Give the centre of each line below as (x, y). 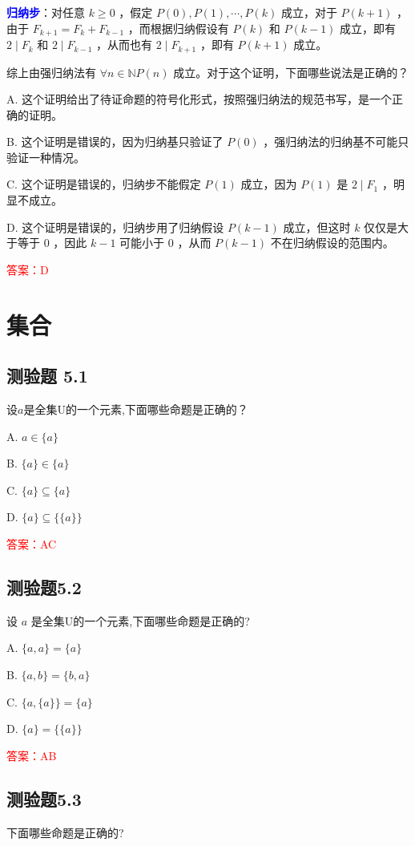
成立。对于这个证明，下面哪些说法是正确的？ (291, 72)
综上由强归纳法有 (51, 72)
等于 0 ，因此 (52, 243)
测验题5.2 (44, 587)
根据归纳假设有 (189, 28)
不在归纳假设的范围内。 (332, 243)
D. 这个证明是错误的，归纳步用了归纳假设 (115, 227)
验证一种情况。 (46, 157)
